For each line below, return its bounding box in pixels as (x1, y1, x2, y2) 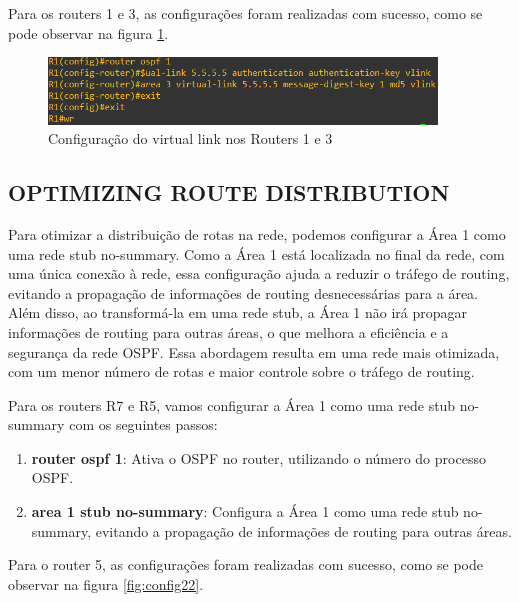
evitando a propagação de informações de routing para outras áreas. (95, 520, 512, 541)
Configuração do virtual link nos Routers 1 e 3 (48, 128, 333, 149)
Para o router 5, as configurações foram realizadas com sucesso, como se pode (8, 554, 483, 575)
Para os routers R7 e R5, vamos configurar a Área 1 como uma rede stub (8, 394, 456, 415)
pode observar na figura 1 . (8, 22, 169, 43)
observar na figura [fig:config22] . (8, 573, 204, 594)
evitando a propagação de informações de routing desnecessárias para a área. (8, 282, 478, 303)
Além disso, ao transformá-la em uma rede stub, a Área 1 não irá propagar (8, 302, 468, 323)
